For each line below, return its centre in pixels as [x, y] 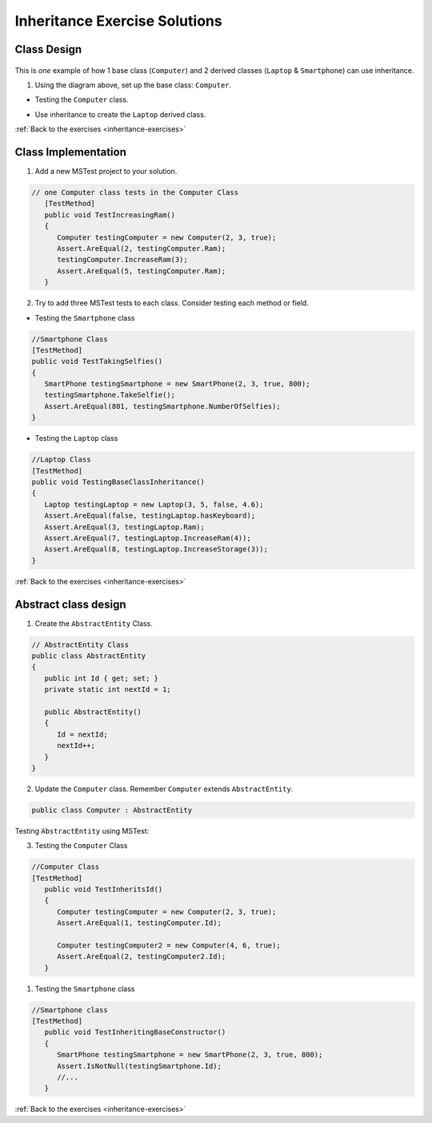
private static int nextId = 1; [108, 690]
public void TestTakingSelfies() [97, 362]
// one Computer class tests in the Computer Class [135, 193]
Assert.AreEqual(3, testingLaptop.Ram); [125, 527]
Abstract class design [71, 604]
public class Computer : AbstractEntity [112, 810]
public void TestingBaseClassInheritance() [118, 482]
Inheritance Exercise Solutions [119, 21]
